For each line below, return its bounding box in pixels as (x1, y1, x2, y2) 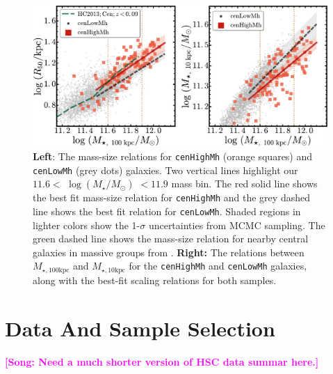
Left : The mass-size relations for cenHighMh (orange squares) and (33, 149, 313, 164)
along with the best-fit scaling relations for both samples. (33, 272, 277, 287)
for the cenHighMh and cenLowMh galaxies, (129, 258, 307, 273)
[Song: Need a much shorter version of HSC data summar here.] (5, 354, 319, 368)
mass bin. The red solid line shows (171, 176, 318, 191)
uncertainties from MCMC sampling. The (148, 217, 325, 232)
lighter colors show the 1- (33, 217, 140, 232)
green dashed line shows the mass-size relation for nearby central (33, 231, 309, 246)
